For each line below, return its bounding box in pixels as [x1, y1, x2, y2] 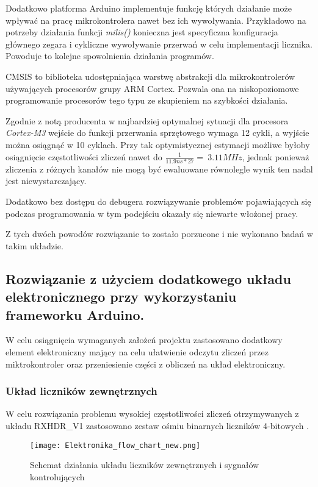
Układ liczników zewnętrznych [5, 383, 157, 399]
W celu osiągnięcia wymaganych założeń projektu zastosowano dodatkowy [5, 333, 283, 346]
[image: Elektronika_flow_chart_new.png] [30, 441, 201, 450]
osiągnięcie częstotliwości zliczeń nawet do [5, 150, 162, 163]
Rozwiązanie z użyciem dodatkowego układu [5, 269, 291, 288]
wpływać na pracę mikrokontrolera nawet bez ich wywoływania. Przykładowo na [5, 13, 306, 26]
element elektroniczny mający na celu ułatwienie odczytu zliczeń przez [5, 345, 269, 358]
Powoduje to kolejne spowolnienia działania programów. [5, 49, 214, 62]
